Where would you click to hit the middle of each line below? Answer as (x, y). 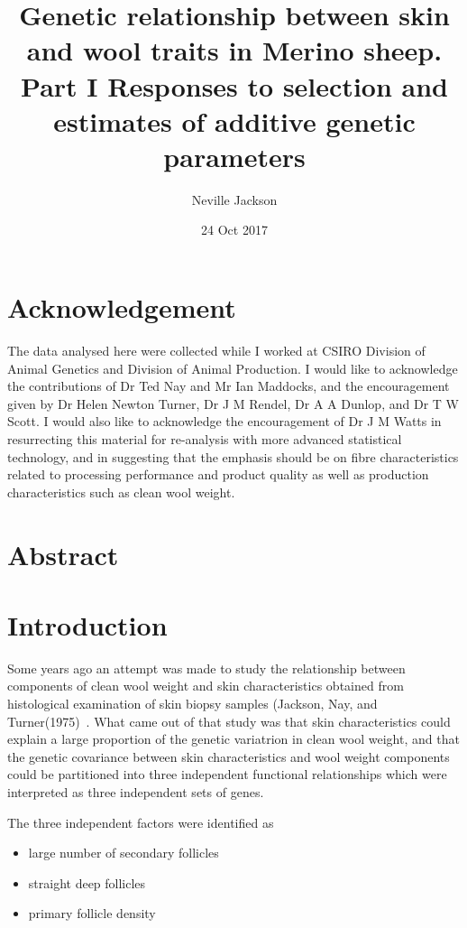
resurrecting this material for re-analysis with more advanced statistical (205, 438)
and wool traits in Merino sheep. (234, 50)
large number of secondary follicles (124, 853)
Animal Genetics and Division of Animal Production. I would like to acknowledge (233, 368)
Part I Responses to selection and (234, 85)
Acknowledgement (122, 307)
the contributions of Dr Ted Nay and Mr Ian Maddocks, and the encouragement (229, 386)
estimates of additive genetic (234, 121)
